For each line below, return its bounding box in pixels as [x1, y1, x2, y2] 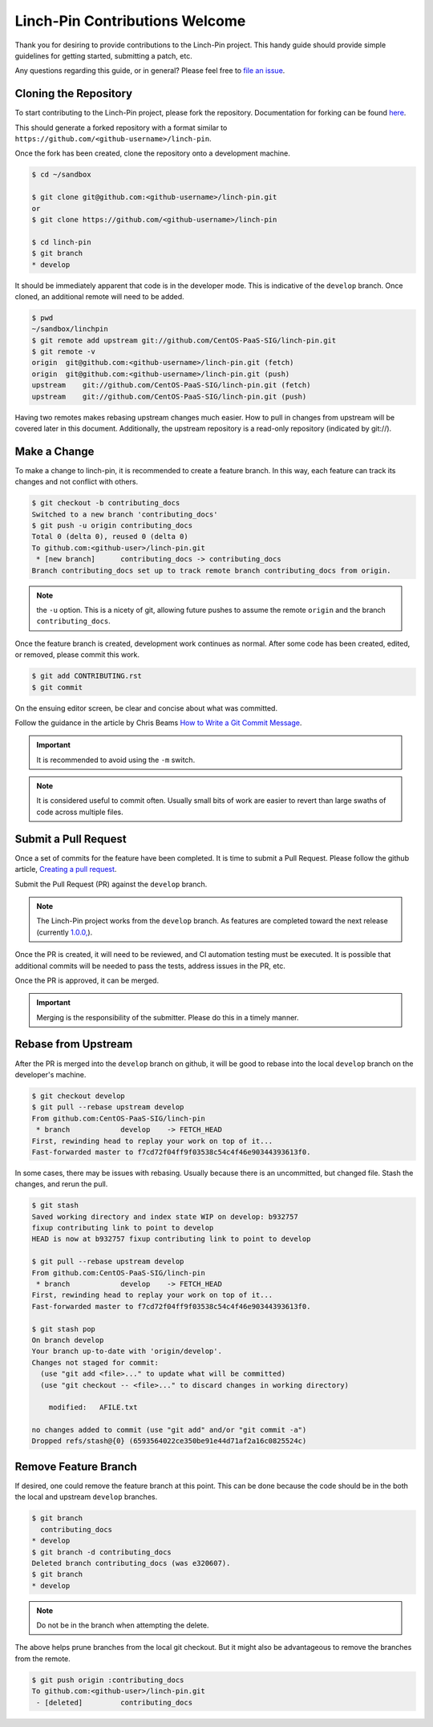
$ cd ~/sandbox [31, 170, 91, 180]
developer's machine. [14, 1069, 87, 1079]
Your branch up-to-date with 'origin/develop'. [31, 1347, 222, 1356]
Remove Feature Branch [14, 1460, 138, 1474]
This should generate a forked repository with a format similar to [14, 123, 228, 132]
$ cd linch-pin [31, 237, 91, 246]
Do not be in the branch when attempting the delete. [36, 1620, 209, 1630]
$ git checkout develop [31, 1091, 126, 1101]
